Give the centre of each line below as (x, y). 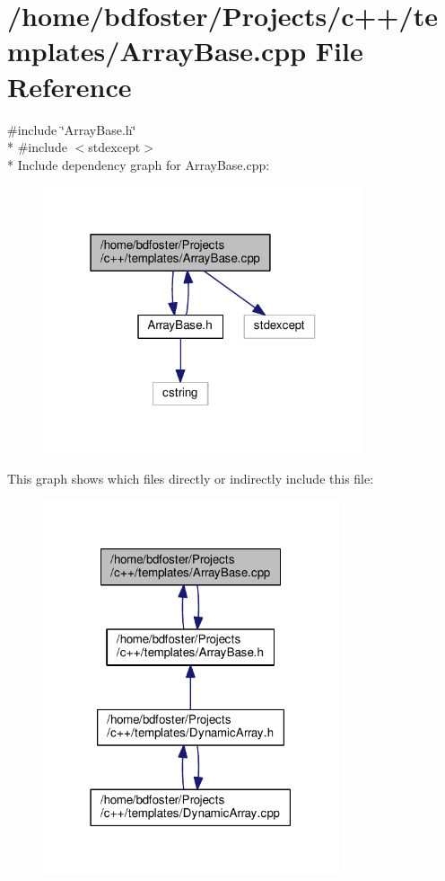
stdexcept (114, 147)
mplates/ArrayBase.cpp (157, 51)
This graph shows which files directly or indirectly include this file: (191, 479)
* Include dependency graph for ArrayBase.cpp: (139, 164)
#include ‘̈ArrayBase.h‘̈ (72, 129)
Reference (70, 86)
